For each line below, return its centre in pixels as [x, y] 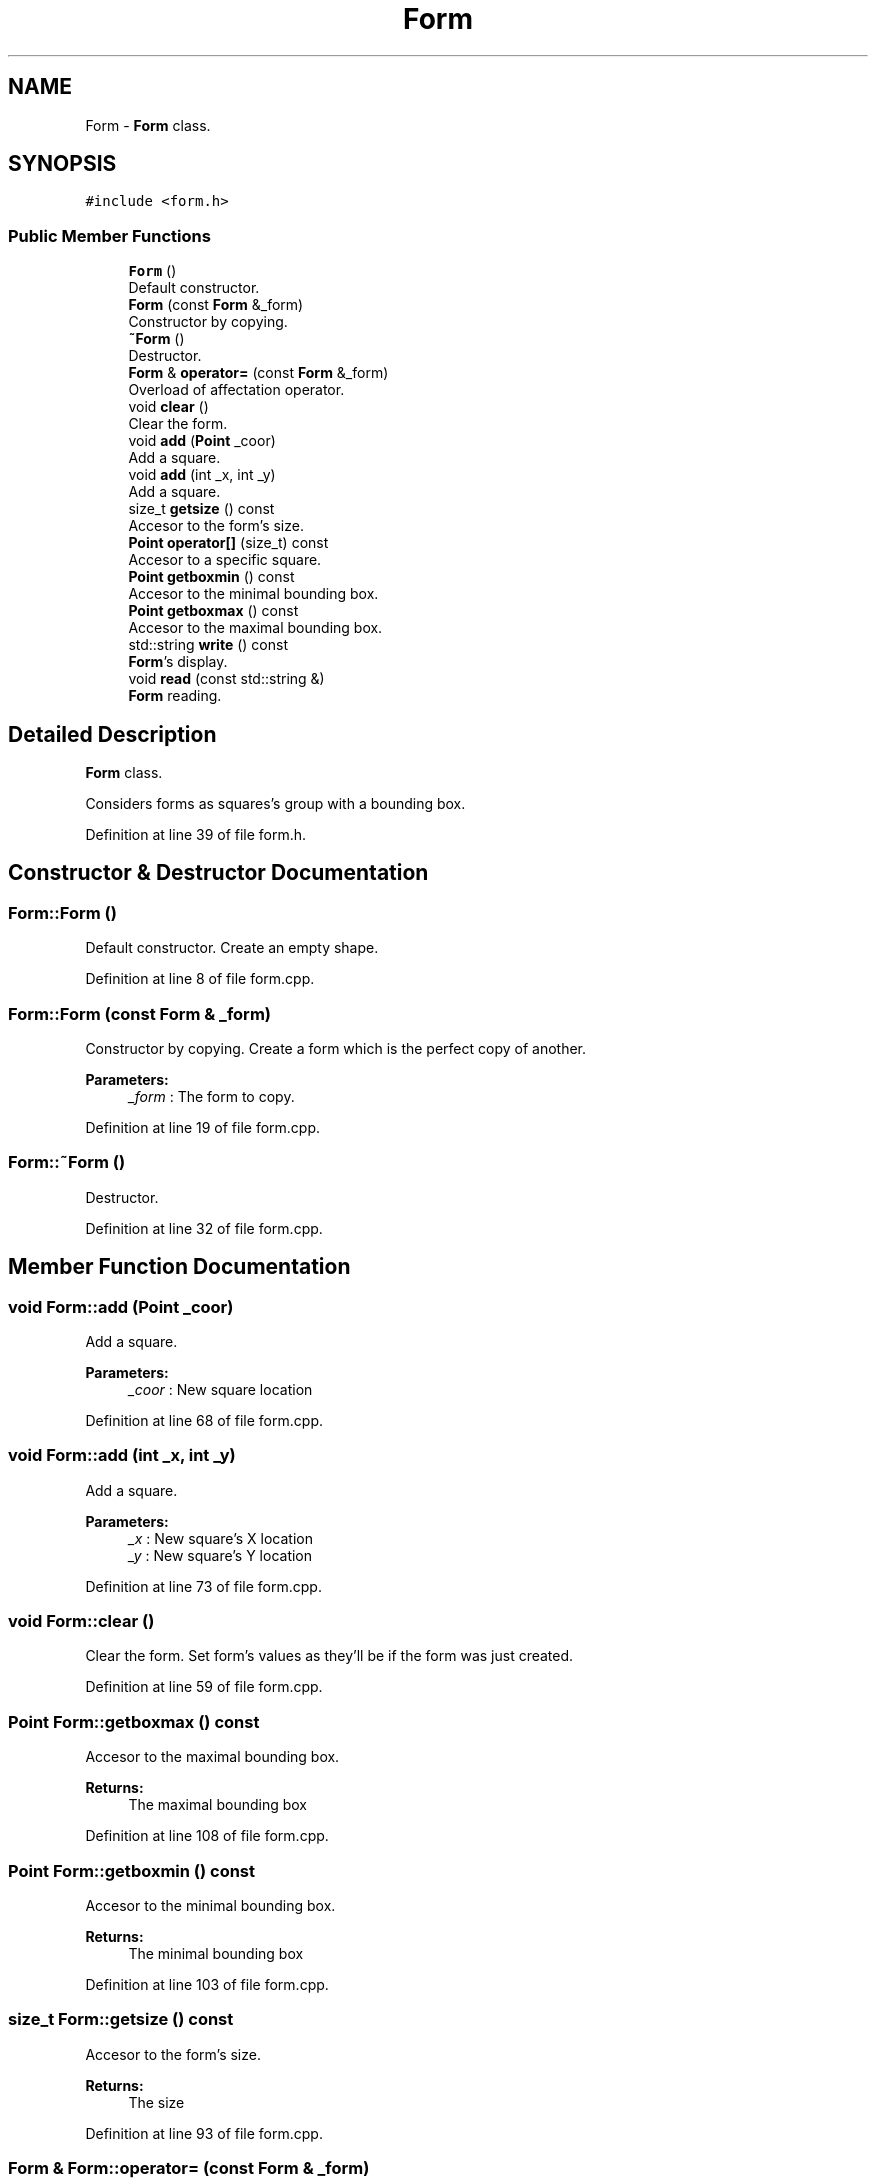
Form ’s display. [178, 662]
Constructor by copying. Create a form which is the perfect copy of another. [336, 1048]
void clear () [168, 407]
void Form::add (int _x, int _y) [122, 1455]
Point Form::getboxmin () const [132, 1870]
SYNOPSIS [62, 164]
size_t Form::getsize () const [121, 2019]
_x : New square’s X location [220, 1538]
